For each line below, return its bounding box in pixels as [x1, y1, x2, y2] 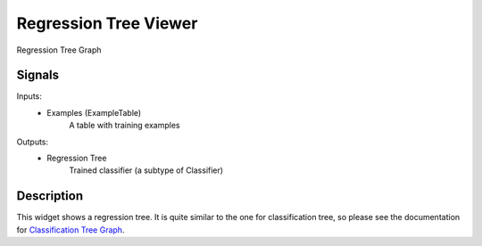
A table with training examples [69, 120, 180, 131]
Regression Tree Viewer [16, 13, 198, 33]
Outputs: [16, 136, 49, 147]
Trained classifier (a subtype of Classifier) [69, 165, 223, 176]
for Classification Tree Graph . [16, 224, 125, 235]
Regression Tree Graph [16, 45, 102, 55]
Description [16, 188, 84, 204]
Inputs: [16, 91, 42, 102]
